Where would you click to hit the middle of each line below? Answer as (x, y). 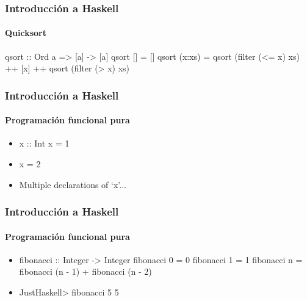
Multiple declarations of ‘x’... (73, 184)
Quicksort (26, 33)
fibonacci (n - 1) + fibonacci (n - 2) (85, 271)
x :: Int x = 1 (44, 143)
